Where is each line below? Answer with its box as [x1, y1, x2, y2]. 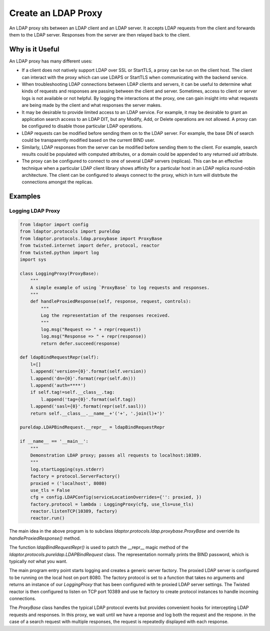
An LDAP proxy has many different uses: [9, 58, 92, 64]
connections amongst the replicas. [21, 179, 93, 185]
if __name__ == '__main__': [19, 439, 88, 444]
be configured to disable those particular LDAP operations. [21, 123, 143, 129]
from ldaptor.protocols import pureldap [19, 229, 120, 234]
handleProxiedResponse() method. [9, 535, 81, 541]
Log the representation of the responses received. [40, 313, 170, 318]
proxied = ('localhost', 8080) [30, 480, 107, 486]
